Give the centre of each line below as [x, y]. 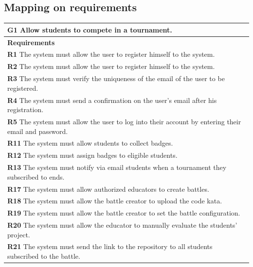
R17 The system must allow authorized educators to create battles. [108, 189]
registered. [23, 88]
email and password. [38, 131]
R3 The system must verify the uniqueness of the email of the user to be [116, 78]
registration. [26, 109]
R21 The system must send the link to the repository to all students [110, 246]
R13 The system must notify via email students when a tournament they [117, 167]
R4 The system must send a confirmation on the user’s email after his [112, 100]
